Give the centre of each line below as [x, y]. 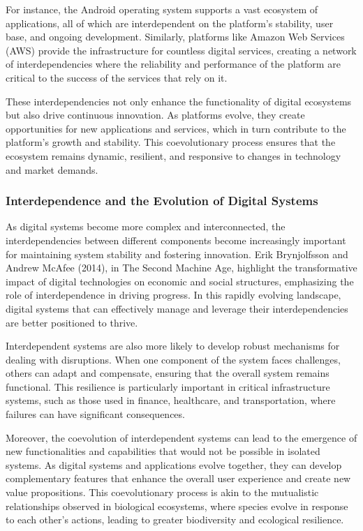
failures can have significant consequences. [95, 414]
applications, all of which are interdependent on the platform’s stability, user [170, 23]
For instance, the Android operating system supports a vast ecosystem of [162, 9]
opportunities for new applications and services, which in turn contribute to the [176, 128]
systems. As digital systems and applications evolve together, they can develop [174, 464]
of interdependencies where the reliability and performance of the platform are [173, 64]
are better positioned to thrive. [72, 322]
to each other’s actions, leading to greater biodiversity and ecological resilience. [175, 519]
